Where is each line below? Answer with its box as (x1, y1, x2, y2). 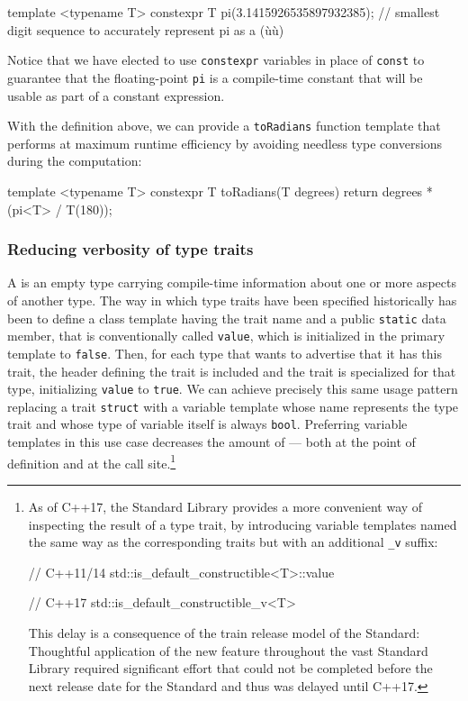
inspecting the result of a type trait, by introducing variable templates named (28, 514, 457, 533)
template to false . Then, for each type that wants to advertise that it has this (7, 343, 442, 362)
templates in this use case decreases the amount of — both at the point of (7, 432, 416, 451)
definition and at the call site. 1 (7, 451, 176, 472)
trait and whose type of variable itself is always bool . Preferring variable (7, 414, 408, 433)
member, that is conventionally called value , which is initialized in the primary (7, 326, 445, 345)
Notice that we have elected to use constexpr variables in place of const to (7, 50, 425, 69)
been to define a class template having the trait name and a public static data (7, 308, 446, 327)
